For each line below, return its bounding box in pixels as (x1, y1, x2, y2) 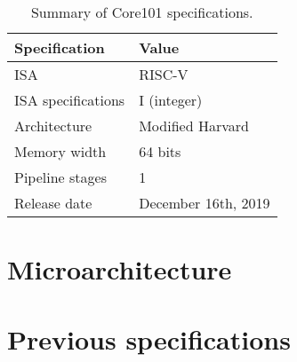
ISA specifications (14, 90, 125, 110)
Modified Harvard (139, 115, 249, 136)
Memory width (14, 141, 107, 161)
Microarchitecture (7, 251, 232, 287)
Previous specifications (7, 320, 291, 357)
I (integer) (139, 90, 203, 110)
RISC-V (139, 64, 189, 84)
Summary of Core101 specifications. (30, 2, 253, 22)
